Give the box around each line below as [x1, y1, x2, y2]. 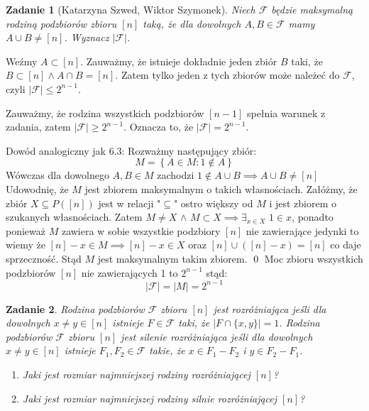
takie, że [149, 343, 185, 358]
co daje [330, 237, 361, 252]
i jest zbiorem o [269, 195, 337, 210]
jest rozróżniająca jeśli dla [213, 301, 326, 316]
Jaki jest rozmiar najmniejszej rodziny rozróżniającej [22, 366, 250, 381]
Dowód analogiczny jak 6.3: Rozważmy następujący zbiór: [6, 143, 257, 158]
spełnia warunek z [246, 105, 326, 120]
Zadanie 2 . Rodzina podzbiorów [6, 301, 145, 316]
